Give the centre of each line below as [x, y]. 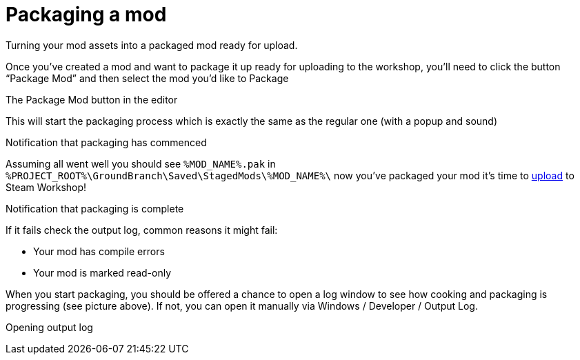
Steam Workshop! [46, 187]
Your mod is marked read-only [102, 272]
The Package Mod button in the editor [92, 99]
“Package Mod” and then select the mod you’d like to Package [147, 78]
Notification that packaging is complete [95, 208]
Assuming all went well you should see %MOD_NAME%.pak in [141, 163]
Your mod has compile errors [99, 251]
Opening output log [49, 327]
